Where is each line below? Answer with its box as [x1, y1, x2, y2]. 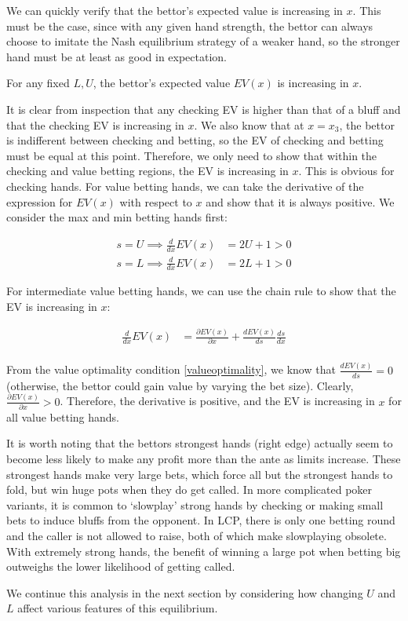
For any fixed [6, 75, 70, 91]
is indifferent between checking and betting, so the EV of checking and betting [6, 132, 384, 148]
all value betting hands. [6, 408, 119, 425]
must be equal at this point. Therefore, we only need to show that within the [6, 147, 377, 163]
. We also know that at [194, 116, 304, 133]
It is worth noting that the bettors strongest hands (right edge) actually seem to [6, 435, 393, 451]
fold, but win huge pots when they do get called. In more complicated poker [6, 481, 373, 498]
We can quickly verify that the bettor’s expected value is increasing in [6, 2, 343, 18]
